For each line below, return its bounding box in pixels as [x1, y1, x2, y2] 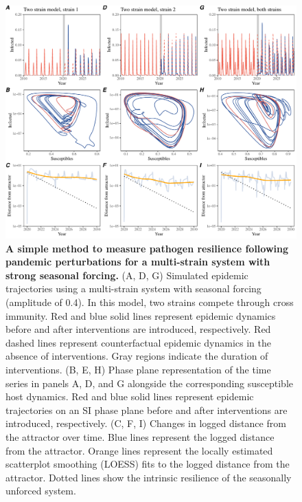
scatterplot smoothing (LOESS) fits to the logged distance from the [5, 457, 290, 471]
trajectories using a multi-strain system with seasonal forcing [5, 281, 262, 296]
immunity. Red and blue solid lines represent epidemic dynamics [5, 308, 276, 323]
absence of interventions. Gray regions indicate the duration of [5, 349, 268, 363]
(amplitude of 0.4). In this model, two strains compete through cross [5, 295, 294, 309]
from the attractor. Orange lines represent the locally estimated [5, 443, 273, 457]
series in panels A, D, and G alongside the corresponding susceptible [5, 375, 294, 390]
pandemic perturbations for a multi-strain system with [5, 254, 270, 269]
